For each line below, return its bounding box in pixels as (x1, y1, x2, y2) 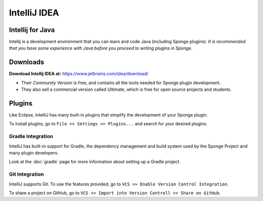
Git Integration (9, 171, 44, 178)
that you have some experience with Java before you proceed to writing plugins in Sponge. (9, 45, 192, 51)
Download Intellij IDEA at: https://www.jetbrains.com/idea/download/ (9, 71, 149, 77)
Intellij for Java (9, 26, 55, 34)
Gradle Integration (9, 133, 53, 140)
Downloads (9, 58, 44, 67)
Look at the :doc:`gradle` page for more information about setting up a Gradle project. (9, 159, 181, 165)
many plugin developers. (9, 150, 58, 155)
